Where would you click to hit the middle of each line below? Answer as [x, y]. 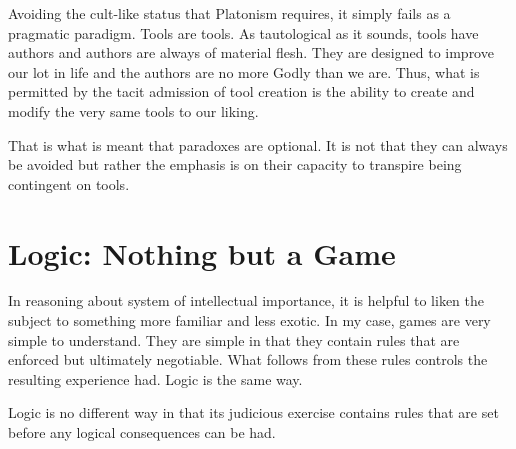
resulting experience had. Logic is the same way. [155, 378]
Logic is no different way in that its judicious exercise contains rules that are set [253, 412]
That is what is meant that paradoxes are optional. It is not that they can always [258, 144]
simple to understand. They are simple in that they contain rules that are [234, 339]
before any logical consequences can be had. [142, 432]
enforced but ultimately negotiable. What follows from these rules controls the [248, 359]
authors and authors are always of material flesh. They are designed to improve [251, 52]
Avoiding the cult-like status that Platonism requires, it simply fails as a [229, 13]
